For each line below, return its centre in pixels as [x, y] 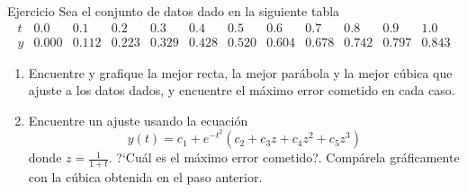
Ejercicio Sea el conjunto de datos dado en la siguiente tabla [174, 11]
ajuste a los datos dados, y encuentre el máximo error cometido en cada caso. [242, 90]
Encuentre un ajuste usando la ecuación [138, 120]
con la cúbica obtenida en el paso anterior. [145, 176]
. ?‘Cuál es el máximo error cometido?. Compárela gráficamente [284, 157]
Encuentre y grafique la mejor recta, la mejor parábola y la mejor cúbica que [240, 72]
